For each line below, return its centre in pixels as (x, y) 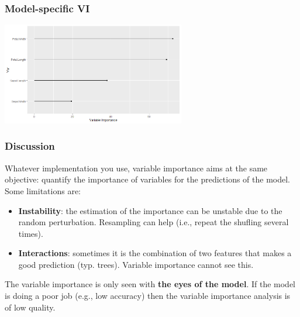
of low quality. (30, 307)
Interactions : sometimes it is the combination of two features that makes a (155, 253)
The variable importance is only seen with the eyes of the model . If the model (150, 284)
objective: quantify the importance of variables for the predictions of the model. (148, 179)
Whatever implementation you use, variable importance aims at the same (136, 168)
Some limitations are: (43, 190)
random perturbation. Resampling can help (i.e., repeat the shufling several (154, 222)
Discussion (30, 146)
